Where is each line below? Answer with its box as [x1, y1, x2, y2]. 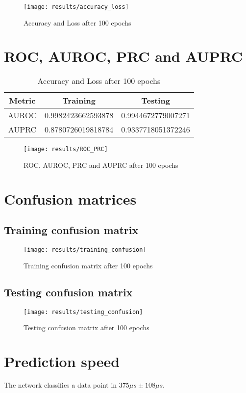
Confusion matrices [4, 188, 137, 209]
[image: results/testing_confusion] [24, 308, 143, 315]
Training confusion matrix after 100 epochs [24, 260, 153, 270]
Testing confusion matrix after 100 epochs [24, 322, 149, 333]
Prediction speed [4, 351, 120, 371]
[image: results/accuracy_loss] [24, 3, 129, 10]
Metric [9, 95, 36, 106]
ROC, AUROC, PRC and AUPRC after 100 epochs [24, 160, 178, 170]
